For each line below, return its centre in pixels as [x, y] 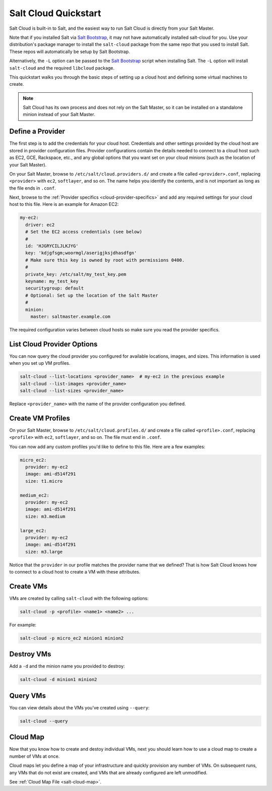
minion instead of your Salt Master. [59, 115]
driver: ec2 [40, 225]
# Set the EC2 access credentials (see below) [84, 232]
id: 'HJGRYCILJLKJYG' [52, 246]
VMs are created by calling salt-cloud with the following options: [79, 598]
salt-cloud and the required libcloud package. [62, 68]
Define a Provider [37, 131]
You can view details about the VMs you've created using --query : [79, 708]
